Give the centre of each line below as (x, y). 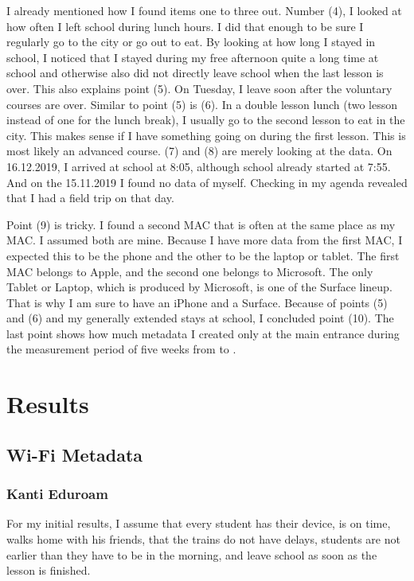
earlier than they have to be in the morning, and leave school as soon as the (192, 554)
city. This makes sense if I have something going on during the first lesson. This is (206, 135)
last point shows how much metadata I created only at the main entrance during (203, 333)
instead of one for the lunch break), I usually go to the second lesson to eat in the (206, 120)
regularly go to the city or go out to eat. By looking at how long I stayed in (191, 42)
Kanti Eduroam (57, 494)
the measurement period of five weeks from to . (121, 349)
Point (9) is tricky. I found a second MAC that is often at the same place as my (201, 224)
